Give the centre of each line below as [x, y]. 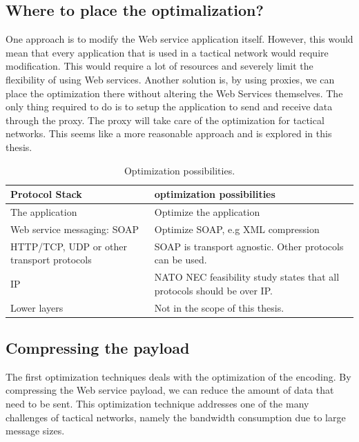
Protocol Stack [46, 194]
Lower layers [37, 307]
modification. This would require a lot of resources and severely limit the [159, 66]
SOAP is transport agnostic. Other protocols [249, 246]
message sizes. [35, 431]
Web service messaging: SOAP [75, 229]
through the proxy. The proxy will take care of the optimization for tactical [165, 120]
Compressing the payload [98, 348]
